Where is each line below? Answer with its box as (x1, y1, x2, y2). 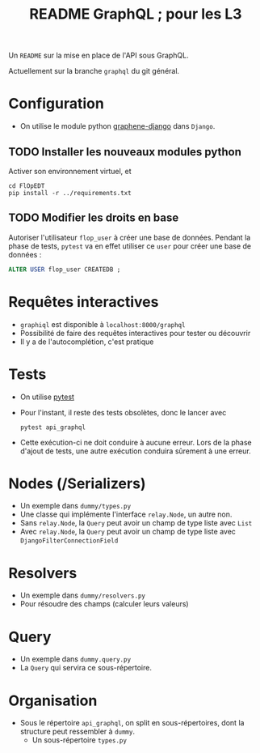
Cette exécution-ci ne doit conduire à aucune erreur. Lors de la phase (19, 437, 252, 447)
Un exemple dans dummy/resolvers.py (19, 590, 145, 600)
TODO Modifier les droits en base (8, 211, 179, 225)
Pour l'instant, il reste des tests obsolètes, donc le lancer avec (19, 407, 227, 417)
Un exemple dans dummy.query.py (19, 654, 132, 664)
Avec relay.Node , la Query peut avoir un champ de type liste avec (19, 527, 237, 537)
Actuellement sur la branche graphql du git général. (8, 66, 180, 76)
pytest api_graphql (19, 423, 86, 432)
